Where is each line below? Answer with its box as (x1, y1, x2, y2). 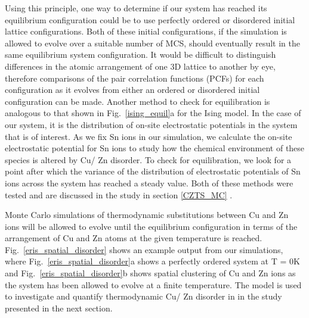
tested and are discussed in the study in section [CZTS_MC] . (5, 188, 233, 201)
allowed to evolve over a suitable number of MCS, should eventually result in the (5, 36, 301, 49)
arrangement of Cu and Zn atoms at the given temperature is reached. (5, 232, 262, 244)
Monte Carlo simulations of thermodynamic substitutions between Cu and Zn (5, 208, 289, 221)
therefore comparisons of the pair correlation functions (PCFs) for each (5, 71, 264, 84)
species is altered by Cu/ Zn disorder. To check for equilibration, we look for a (5, 153, 292, 166)
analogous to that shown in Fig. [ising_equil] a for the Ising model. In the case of (5, 107, 301, 119)
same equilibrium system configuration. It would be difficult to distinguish (5, 48, 276, 61)
